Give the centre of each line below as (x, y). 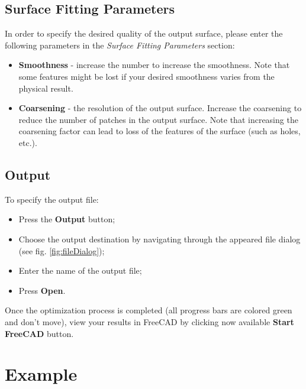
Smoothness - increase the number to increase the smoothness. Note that (154, 65)
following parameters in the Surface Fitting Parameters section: (120, 45)
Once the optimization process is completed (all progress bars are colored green (149, 310)
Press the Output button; (67, 219)
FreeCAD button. (39, 333)
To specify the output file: (52, 199)
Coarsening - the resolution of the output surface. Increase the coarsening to (160, 108)
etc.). (28, 142)
